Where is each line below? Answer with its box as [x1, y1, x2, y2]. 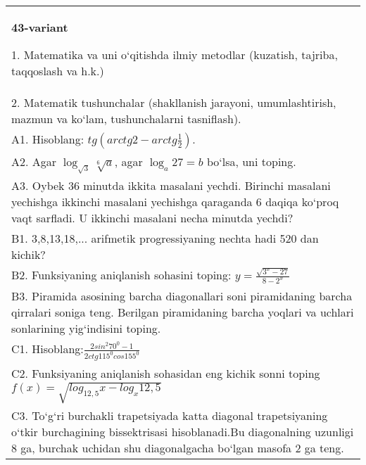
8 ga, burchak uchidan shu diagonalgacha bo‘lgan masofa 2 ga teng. [11, 440, 344, 457]
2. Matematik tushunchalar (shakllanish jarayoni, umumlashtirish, [11, 94, 336, 110]
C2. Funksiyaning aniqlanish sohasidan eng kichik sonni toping [11, 365, 320, 382]
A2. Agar [11, 153, 57, 170]
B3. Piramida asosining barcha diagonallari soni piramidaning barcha [11, 288, 353, 305]
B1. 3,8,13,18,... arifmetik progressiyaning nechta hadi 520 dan [11, 230, 319, 247]
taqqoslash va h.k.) [11, 63, 104, 79]
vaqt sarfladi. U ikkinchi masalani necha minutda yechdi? [11, 210, 294, 227]
